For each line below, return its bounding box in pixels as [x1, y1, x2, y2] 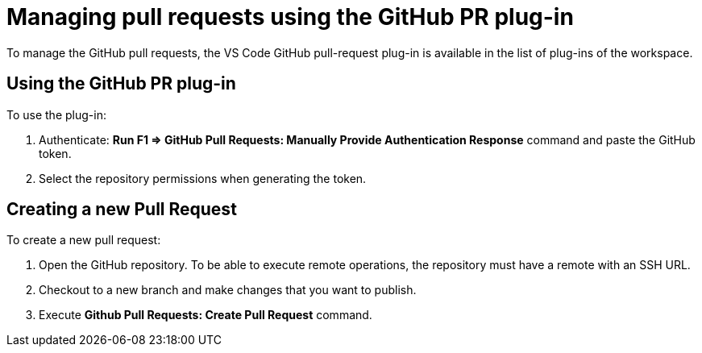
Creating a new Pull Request [6, 199, 237, 220]
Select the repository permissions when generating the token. [39, 171, 367, 185]
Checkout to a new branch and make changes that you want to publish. [39, 283, 417, 297]
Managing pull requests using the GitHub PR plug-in [6, 3, 574, 31]
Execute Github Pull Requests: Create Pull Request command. [39, 308, 372, 322]
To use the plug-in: [6, 107, 106, 122]
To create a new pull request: [6, 233, 161, 247]
